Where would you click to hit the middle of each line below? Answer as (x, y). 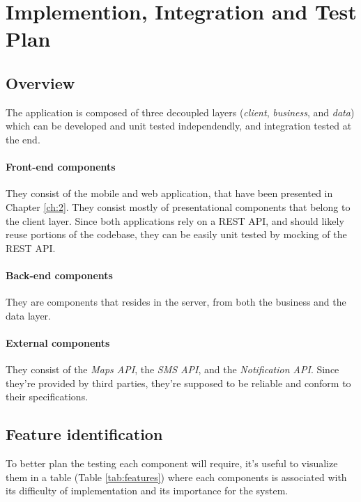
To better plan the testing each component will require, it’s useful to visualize (172, 463)
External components (58, 342)
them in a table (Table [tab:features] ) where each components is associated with (176, 477)
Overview (40, 83)
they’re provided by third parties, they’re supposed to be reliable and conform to (178, 383)
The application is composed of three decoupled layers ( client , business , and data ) (180, 112)
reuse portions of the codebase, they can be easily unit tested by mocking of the (176, 234)
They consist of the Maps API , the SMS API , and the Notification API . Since (172, 369)
